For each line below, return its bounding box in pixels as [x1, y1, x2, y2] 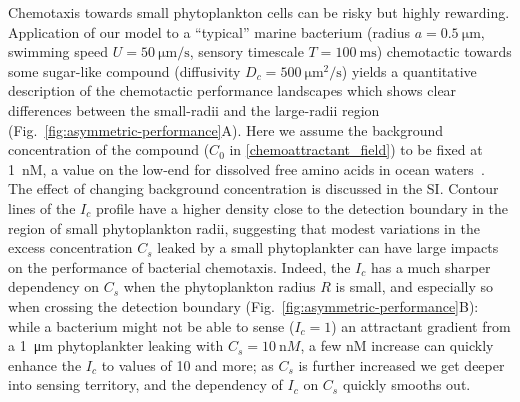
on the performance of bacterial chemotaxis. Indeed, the [8, 256, 351, 277]
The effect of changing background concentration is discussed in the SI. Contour [8, 178, 499, 199]
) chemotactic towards [376, 41, 512, 62]
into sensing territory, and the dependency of [8, 374, 283, 395]
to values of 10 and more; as [101, 354, 274, 375]
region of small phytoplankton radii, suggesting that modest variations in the [8, 217, 480, 238]
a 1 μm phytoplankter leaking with [8, 335, 224, 356]
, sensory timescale [189, 41, 304, 62]
